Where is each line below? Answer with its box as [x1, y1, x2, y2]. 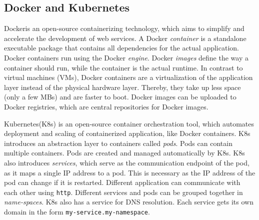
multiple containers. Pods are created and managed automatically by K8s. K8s [4, 147, 245, 158]
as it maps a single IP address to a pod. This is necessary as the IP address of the [4, 167, 255, 177]
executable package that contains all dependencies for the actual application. [4, 42, 239, 53]
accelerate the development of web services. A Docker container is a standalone [4, 32, 246, 43]
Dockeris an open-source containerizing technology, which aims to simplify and [4, 23, 244, 33]
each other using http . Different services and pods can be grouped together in [4, 186, 243, 197]
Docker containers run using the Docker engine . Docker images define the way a [4, 52, 248, 62]
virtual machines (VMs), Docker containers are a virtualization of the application [4, 72, 253, 82]
